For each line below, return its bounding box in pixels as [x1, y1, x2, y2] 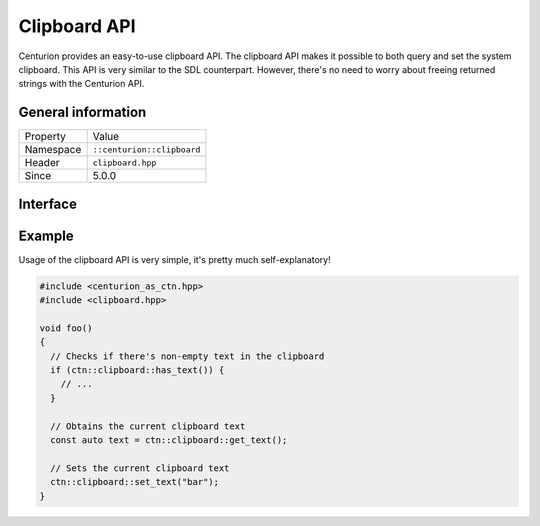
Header [24, 156, 60, 170]
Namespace [24, 143, 82, 157]
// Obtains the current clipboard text [50, 420, 246, 432]
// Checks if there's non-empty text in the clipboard [50, 350, 325, 362]
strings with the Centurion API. [18, 78, 145, 90]
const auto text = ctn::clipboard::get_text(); [50, 435, 288, 446]
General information [18, 104, 147, 121]
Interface [18, 195, 77, 212]
